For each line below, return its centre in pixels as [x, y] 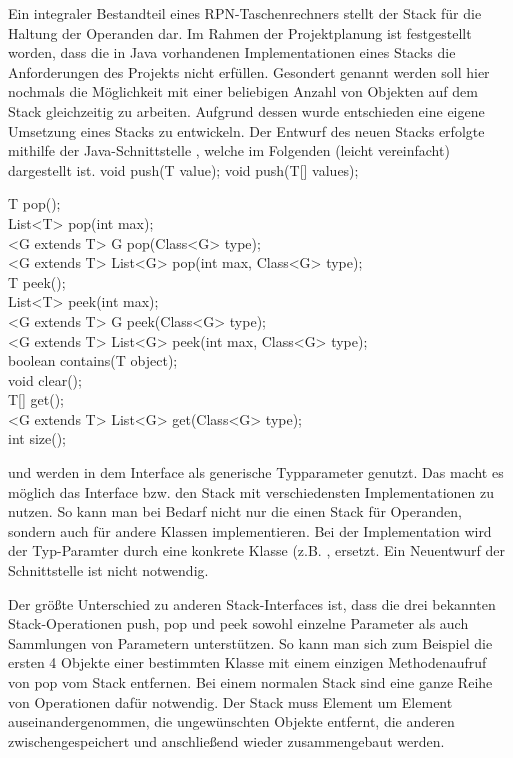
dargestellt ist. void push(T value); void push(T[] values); [183, 169]
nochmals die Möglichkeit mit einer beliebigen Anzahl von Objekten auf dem [243, 91]
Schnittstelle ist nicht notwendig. [108, 570]
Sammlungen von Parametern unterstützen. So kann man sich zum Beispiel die [250, 642]
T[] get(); [36, 399]
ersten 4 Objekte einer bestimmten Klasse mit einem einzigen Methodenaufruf [247, 662]
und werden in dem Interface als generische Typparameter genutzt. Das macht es [256, 472]
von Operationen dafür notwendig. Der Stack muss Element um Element [230, 701]
